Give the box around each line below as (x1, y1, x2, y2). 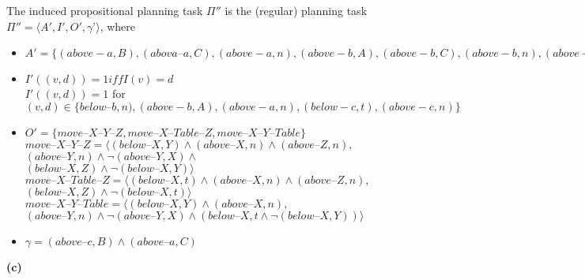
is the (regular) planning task (225, 2, 368, 18)
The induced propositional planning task (6, 2, 203, 18)
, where (100, 17, 136, 34)
